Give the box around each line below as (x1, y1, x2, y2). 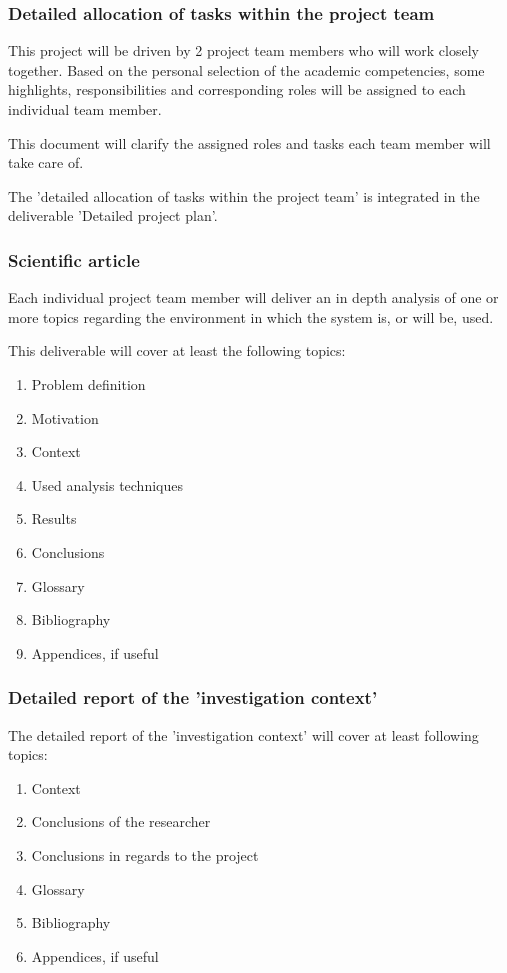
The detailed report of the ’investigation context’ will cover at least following (8, 724, 479, 745)
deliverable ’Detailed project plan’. (8, 205, 218, 226)
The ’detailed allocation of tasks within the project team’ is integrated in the (8, 185, 480, 206)
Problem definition (31, 373, 146, 394)
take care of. (8, 152, 84, 173)
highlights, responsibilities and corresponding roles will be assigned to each (8, 79, 466, 100)
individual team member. (8, 99, 162, 119)
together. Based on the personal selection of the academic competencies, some (8, 59, 485, 80)
